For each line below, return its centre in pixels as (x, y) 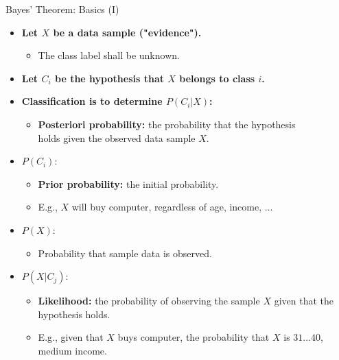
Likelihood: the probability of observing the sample (149, 301)
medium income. (72, 350)
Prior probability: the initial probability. (128, 183)
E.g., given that (71, 337)
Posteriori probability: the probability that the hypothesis (167, 124)
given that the (304, 301)
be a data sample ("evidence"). (127, 32)
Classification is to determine (92, 101)
